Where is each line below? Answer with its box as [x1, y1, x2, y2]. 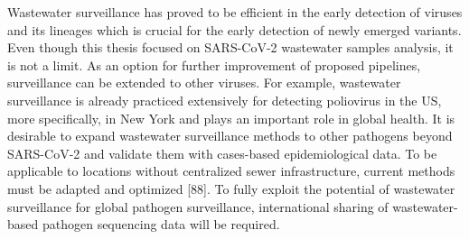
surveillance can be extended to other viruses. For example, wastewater [7, 73, 401, 92]
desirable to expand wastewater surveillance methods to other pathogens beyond [7, 126, 453, 145]
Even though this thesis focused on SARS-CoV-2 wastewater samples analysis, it [7, 38, 454, 57]
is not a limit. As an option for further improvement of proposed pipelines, [7, 55, 421, 74]
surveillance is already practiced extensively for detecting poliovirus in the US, [7, 90, 442, 109]
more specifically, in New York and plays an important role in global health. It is [7, 108, 455, 127]
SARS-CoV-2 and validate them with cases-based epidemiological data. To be [7, 143, 437, 162]
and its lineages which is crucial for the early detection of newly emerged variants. [7, 20, 462, 39]
